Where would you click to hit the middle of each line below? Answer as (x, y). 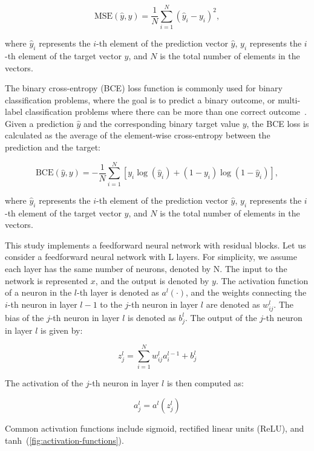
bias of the (25, 317)
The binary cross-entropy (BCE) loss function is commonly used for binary (144, 88)
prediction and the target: (53, 147)
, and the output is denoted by (152, 280)
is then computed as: (205, 383)
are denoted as (233, 304)
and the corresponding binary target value (162, 123)
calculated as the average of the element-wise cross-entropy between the (138, 135)
